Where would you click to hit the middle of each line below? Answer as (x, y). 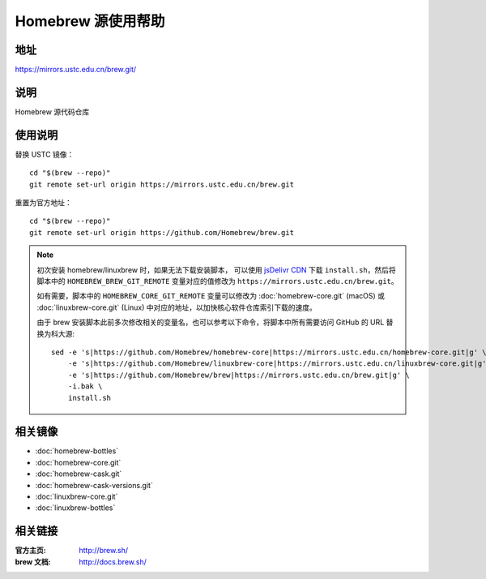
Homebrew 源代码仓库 (52, 112)
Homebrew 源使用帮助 (90, 21)
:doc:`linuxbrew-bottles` (75, 508)
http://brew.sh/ (104, 551)
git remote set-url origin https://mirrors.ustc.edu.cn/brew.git (162, 184)
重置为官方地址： (43, 203)
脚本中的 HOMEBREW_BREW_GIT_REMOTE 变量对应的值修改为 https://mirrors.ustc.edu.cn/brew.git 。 (217, 281)
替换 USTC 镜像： (45, 154)
